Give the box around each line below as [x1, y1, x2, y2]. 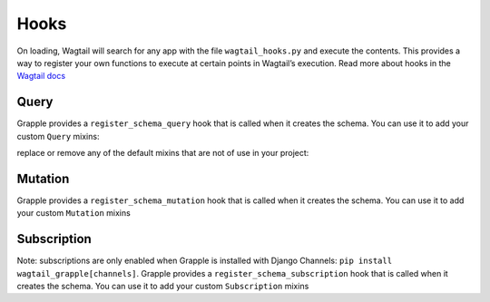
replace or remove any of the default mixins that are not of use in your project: [16, 148, 309, 159]
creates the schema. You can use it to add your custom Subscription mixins [16, 281, 309, 291]
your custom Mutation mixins [16, 208, 131, 219]
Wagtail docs [16, 71, 66, 82]
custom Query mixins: [16, 131, 100, 141]
